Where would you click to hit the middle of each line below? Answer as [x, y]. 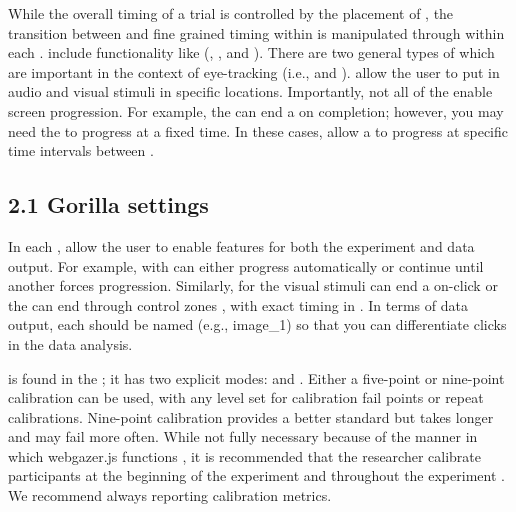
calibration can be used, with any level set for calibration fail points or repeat [246, 397]
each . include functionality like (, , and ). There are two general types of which [251, 52]
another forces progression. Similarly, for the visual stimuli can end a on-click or [253, 285]
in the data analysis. [70, 343]
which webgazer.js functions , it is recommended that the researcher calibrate [245, 455]
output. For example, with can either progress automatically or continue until [246, 265]
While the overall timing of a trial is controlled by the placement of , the [231, 13]
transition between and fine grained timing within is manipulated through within [256, 32]
